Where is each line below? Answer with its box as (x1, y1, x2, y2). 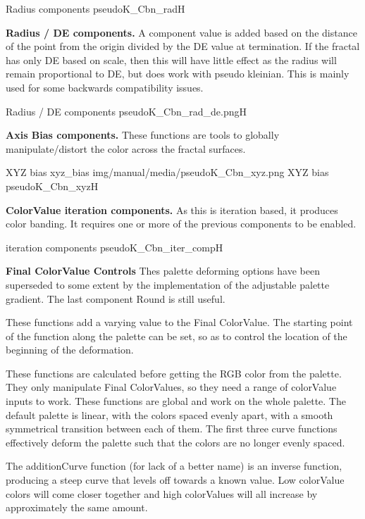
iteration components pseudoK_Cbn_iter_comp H (6, 239, 223, 254)
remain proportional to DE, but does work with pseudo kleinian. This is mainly (6, 66, 349, 81)
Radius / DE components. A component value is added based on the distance (6, 25, 357, 39)
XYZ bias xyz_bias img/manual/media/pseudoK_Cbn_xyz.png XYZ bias (6, 165, 329, 180)
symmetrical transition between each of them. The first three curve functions (6, 421, 338, 436)
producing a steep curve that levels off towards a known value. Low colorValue (6, 473, 345, 487)
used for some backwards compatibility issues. (6, 80, 204, 94)
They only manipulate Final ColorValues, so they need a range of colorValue (6, 380, 337, 394)
